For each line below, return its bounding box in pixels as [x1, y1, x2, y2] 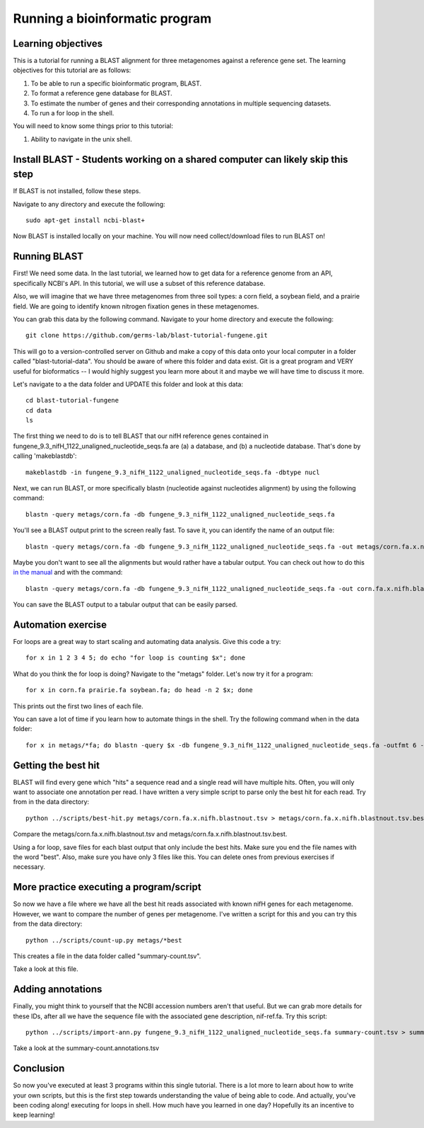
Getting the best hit [13, 759, 100, 771]
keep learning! [13, 1111, 55, 1120]
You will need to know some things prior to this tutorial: [13, 122, 173, 130]
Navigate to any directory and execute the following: [13, 200, 165, 208]
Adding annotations [13, 984, 102, 996]
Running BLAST [13, 251, 84, 263]
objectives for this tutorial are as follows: [13, 66, 131, 74]
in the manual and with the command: [13, 568, 123, 577]
